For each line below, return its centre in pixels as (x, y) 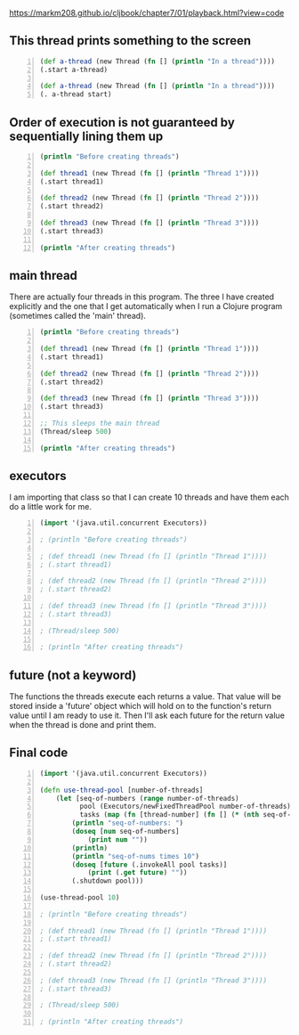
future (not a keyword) (73, 675)
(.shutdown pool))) (108, 881)
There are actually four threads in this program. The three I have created (141, 297)
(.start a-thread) (74, 69)
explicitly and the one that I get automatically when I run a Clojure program (146, 306)
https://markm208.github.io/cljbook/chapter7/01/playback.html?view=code (147, 13)
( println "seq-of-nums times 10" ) (136, 856)
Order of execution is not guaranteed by (122, 122)
